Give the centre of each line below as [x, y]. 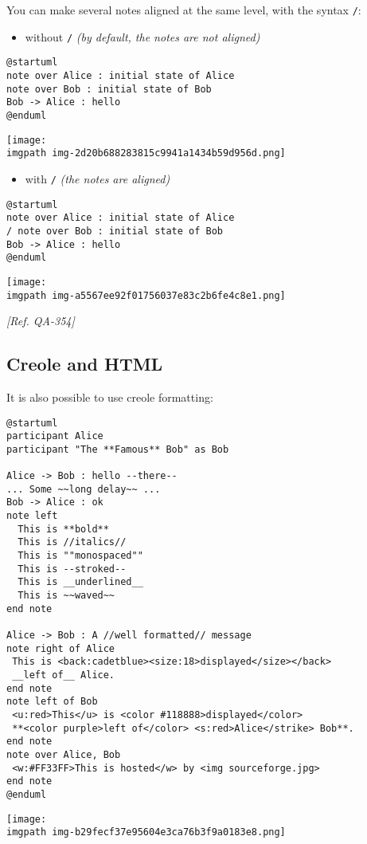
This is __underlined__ [80, 582]
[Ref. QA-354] [41, 321]
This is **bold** [63, 529]
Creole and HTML [85, 364]
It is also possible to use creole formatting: [110, 396]
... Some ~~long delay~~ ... [84, 489]
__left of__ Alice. [64, 675]
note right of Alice [61, 648]
